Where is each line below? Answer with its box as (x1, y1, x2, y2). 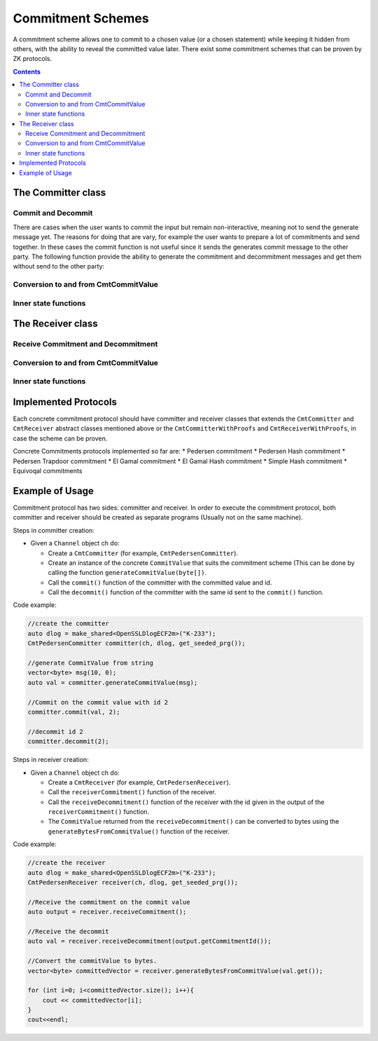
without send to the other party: (13, 262, 105, 271)
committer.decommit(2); (27, 737, 110, 746)
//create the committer (27, 620, 110, 627)
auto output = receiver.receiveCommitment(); (27, 908, 187, 916)
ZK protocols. (13, 55, 52, 63)
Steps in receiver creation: (13, 756, 89, 764)
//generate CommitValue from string (27, 659, 154, 667)
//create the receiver (27, 859, 106, 867)
